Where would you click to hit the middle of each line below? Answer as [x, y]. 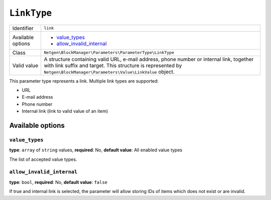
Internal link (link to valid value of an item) [65, 111]
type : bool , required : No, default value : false [58, 182]
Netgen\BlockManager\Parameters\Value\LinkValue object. [109, 72]
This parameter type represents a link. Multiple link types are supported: [84, 81]
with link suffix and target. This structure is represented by [113, 65]
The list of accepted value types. [43, 159]
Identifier [23, 28]
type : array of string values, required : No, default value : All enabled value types [96, 150]
